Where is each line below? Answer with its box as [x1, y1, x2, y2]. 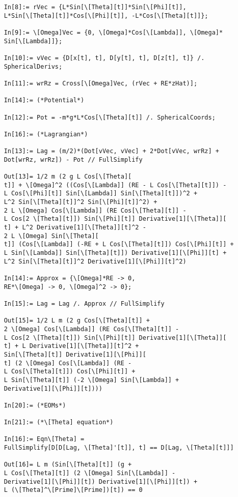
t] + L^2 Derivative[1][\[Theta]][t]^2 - [4, 224, 146, 231]
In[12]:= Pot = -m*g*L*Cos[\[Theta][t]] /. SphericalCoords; [4, 113, 216, 121]
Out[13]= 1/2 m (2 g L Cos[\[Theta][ [4, 173, 132, 181]
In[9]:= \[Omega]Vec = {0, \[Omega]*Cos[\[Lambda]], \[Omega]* [4, 28, 223, 36]
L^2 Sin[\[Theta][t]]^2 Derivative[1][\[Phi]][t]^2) [4, 257, 187, 265]
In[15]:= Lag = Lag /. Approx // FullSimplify [4, 300, 165, 307]
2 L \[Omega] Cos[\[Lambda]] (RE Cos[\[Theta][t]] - [4, 207, 187, 214]
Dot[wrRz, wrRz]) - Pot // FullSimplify [4, 156, 143, 163]
